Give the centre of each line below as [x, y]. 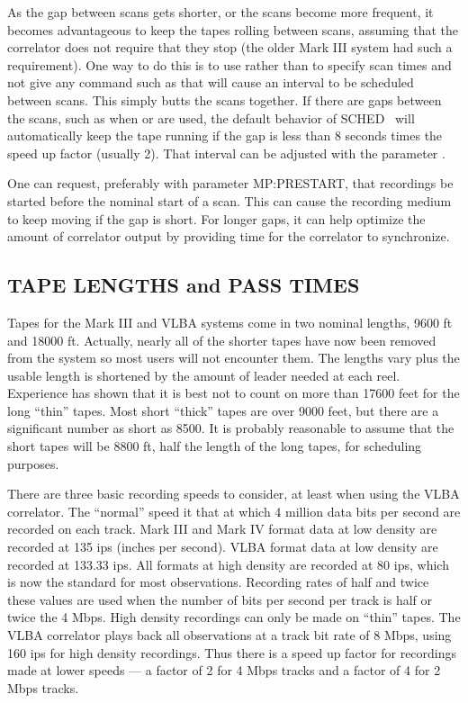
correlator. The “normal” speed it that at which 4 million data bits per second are [234, 511]
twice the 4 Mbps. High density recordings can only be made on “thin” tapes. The [234, 617]
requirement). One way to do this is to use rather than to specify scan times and [229, 64]
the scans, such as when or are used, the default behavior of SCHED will [211, 117]
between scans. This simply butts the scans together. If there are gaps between [225, 99]
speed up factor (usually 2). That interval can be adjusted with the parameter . [226, 153]
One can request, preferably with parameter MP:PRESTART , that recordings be [230, 183]
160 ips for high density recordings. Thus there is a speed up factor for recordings [232, 652]
